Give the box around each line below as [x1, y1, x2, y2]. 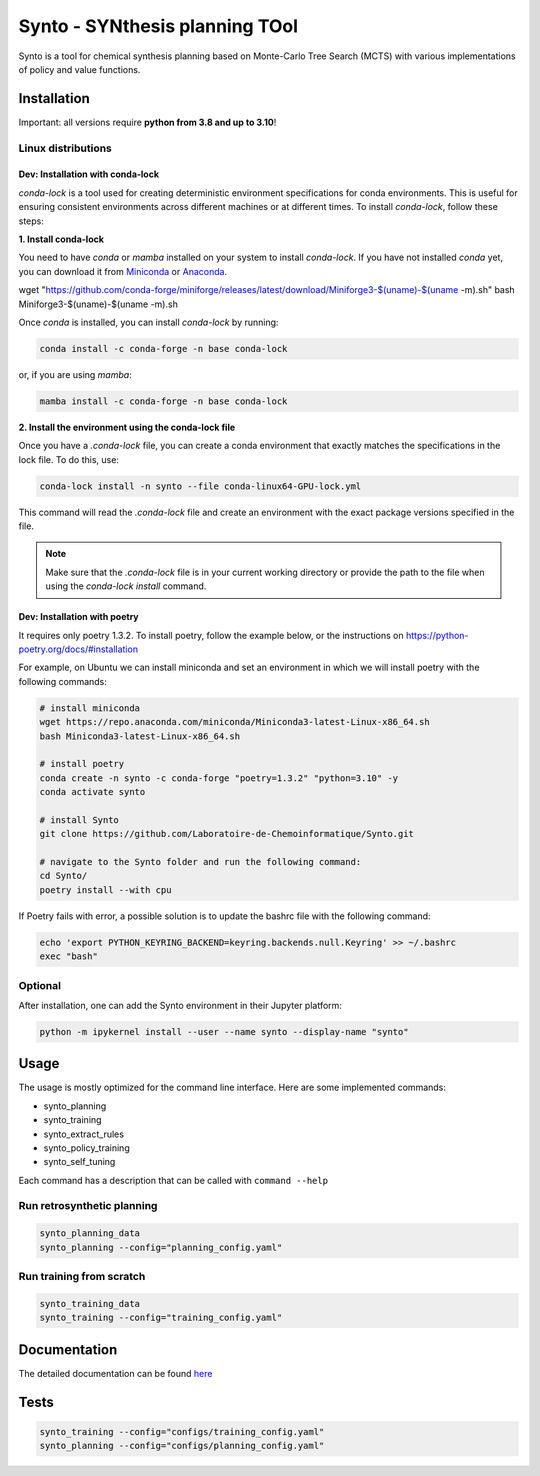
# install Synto [39, 814, 120, 825]
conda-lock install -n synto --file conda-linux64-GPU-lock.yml [39, 480, 362, 492]
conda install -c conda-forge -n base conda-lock [39, 343, 288, 354]
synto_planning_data [39, 1228, 140, 1239]
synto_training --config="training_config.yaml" [39, 1312, 283, 1324]
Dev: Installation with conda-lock [18, 168, 160, 180]
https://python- [405, 629, 469, 641]
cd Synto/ [39, 870, 88, 882]
